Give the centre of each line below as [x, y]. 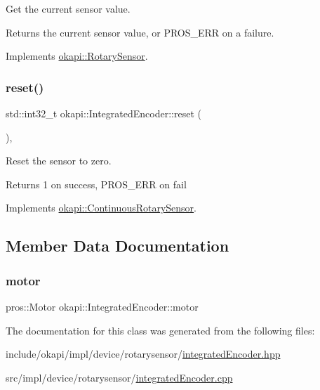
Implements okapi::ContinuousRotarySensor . [101, 208]
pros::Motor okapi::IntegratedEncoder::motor [102, 306]
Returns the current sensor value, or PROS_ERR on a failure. [140, 32]
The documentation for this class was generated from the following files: [160, 330]
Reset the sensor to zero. [59, 161]
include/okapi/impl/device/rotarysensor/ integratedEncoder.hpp [143, 354]
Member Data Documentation [118, 246]
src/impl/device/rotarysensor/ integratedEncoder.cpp [119, 377]
